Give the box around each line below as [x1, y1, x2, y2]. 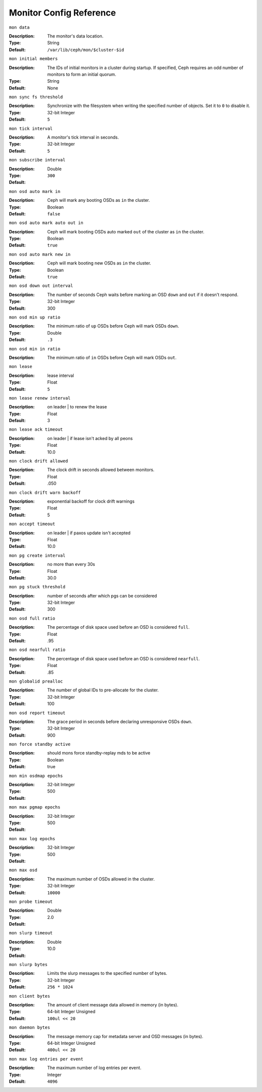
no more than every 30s [47, 562, 96, 567]
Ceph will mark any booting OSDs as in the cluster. [47, 197, 150, 203]
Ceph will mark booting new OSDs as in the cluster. [47, 260, 151, 266]
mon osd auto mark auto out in [9, 220, 83, 226]
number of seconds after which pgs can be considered [47, 593, 157, 599]
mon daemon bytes [9, 1025, 50, 1030]
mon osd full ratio [9, 616, 55, 621]
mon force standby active [9, 741, 71, 747]
